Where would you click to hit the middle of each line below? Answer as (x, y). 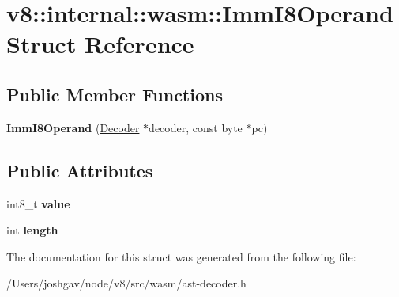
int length (32, 230)
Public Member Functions (115, 94)
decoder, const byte (196, 127)
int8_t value (38, 203)
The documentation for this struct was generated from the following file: (181, 256)
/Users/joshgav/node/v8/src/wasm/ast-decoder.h (126, 283)
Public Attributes (80, 170)
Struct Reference (100, 44)
